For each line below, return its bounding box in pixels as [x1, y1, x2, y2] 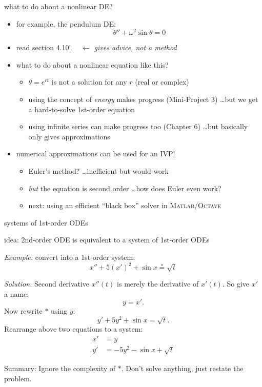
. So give [222, 278, 249, 289]
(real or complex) [135, 76, 189, 87]
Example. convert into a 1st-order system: [4, 251, 135, 262]
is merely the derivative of [117, 278, 199, 289]
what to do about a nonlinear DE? [4, 1, 113, 11]
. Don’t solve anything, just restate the [121, 362, 244, 373]
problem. [4, 373, 32, 383]
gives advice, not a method [94, 42, 177, 53]
